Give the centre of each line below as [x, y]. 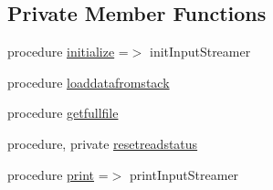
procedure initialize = [68, 52]
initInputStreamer [200, 52]
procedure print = [58, 174]
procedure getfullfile [63, 113]
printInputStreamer [184, 174]
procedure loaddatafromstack [89, 82]
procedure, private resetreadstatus [103, 143]
